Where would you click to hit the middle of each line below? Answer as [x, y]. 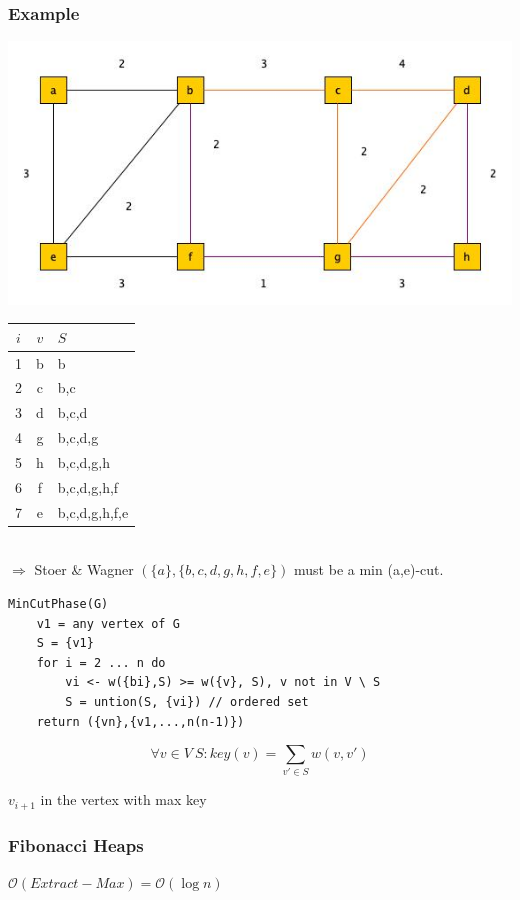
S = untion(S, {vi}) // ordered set [187, 701]
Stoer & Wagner [84, 569]
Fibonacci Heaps [76, 844]
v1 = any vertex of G [108, 623]
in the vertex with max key [123, 799]
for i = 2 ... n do [101, 662]
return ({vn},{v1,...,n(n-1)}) [140, 721]
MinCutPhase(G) [58, 603]
